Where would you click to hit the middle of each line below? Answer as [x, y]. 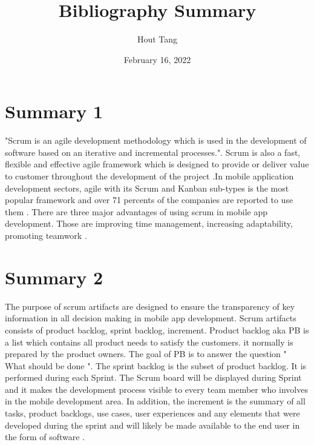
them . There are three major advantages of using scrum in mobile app [136, 211]
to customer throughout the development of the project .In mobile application [149, 176]
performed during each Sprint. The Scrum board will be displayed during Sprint [153, 377]
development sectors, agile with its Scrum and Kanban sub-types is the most [147, 188]
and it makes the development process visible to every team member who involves [156, 389]
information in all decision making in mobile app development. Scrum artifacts [151, 318]
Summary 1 [54, 111]
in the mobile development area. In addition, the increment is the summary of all [155, 401]
